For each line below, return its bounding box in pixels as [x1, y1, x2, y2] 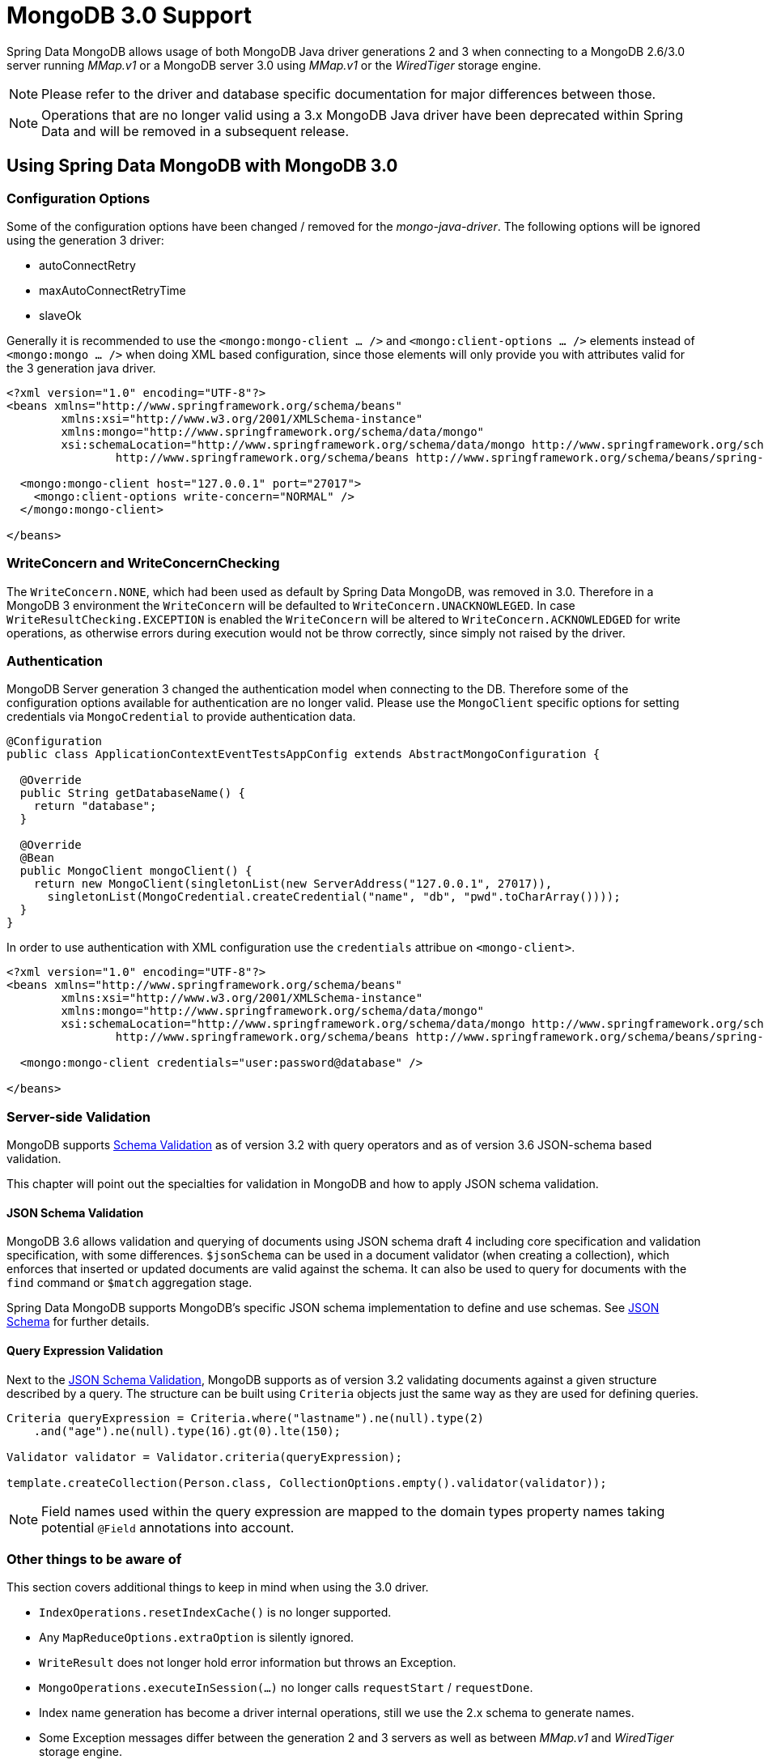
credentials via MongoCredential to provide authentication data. [6, 709, 356, 724]
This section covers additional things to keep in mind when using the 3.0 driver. [6, 1580, 429, 1595]
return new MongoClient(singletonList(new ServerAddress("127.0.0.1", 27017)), [33, 877, 553, 891]
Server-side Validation [6, 1108, 151, 1125]
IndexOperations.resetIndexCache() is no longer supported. [39, 1605, 392, 1620]
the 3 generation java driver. [6, 360, 156, 375]
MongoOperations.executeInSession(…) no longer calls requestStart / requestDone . [39, 1681, 533, 1695]
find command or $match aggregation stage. [6, 1276, 253, 1290]
